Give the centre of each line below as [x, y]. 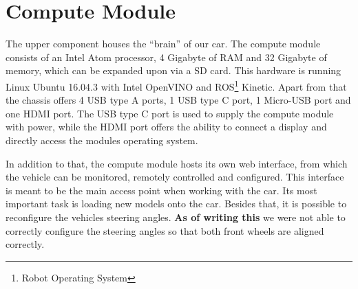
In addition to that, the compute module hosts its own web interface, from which [177, 163]
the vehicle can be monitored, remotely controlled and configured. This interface [175, 177]
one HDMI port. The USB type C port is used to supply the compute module [170, 113]
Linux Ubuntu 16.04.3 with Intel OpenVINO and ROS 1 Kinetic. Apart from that [176, 85]
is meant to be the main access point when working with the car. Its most [161, 190]
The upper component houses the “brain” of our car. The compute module [163, 44]
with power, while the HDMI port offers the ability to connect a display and [166, 127]
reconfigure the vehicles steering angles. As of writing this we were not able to [176, 217]
